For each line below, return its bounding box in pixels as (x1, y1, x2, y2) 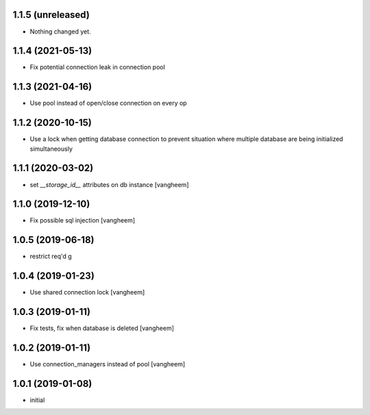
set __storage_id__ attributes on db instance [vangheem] (29, 180, 189, 188)
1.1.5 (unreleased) (12, 9, 90, 21)
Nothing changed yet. (29, 27, 92, 36)
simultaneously (29, 144, 73, 153)
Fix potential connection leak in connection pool (29, 63, 166, 71)
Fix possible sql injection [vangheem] (29, 216, 136, 225)
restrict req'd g (29, 252, 72, 260)
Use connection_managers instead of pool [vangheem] (29, 360, 186, 368)
